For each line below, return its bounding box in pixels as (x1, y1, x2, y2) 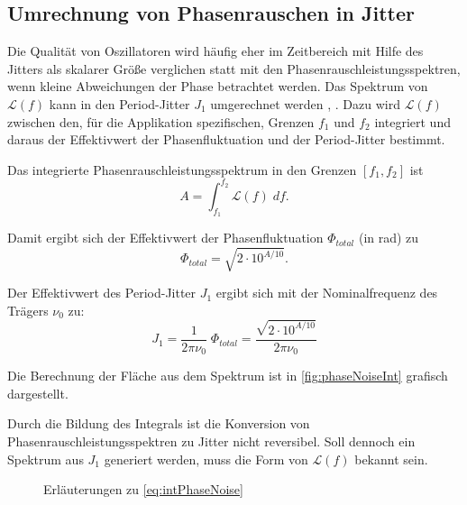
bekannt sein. (354, 449, 428, 468)
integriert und (374, 112, 451, 131)
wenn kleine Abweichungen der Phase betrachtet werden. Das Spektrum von (7, 77, 428, 96)
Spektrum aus (7, 449, 84, 468)
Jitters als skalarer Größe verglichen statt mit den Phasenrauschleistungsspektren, (7, 59, 461, 78)
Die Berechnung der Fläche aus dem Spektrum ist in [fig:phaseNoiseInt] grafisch (7, 366, 448, 385)
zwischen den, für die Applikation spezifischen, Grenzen (7, 112, 315, 131)
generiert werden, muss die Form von (104, 449, 308, 468)
